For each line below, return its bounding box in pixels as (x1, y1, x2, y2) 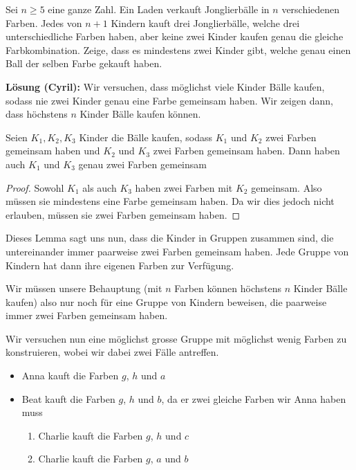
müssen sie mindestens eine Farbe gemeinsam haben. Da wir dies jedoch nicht (6, 194, 335, 208)
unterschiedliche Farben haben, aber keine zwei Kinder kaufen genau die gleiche (6, 29, 344, 44)
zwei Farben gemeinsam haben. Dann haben (153, 143, 340, 158)
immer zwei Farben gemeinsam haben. (6, 308, 168, 323)
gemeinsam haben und (6, 143, 100, 158)
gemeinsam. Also (251, 180, 322, 195)
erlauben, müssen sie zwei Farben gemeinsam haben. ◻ (6, 207, 241, 222)
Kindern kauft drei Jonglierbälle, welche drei (111, 15, 300, 30)
